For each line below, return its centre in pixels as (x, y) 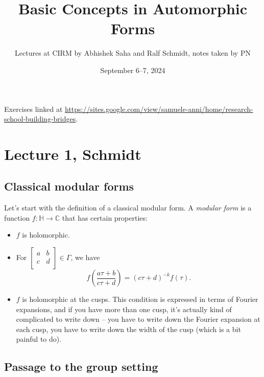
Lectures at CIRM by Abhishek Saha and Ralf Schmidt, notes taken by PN (133, 53)
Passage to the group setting (81, 367)
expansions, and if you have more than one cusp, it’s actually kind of (124, 309)
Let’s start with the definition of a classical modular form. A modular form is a (128, 208)
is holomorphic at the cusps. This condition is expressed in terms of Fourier (140, 299)
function (17, 217)
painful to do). (39, 339)
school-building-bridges (40, 119)
